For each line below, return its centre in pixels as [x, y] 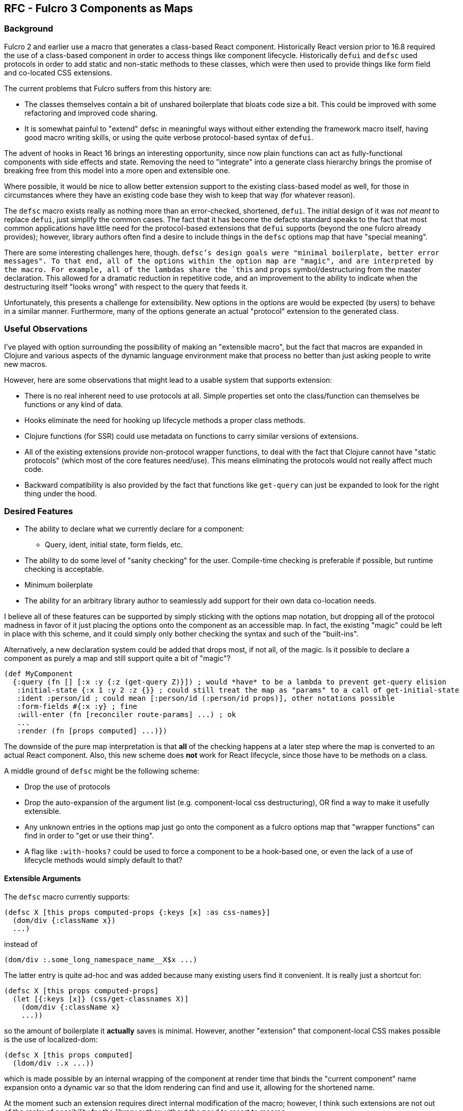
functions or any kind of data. [74, 404]
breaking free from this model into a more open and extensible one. [117, 170]
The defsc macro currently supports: [67, 896]
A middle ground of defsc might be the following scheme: [102, 771]
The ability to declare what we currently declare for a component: [134, 529]
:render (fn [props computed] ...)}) [92, 731]
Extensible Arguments [43, 878]
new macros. [26, 364]
